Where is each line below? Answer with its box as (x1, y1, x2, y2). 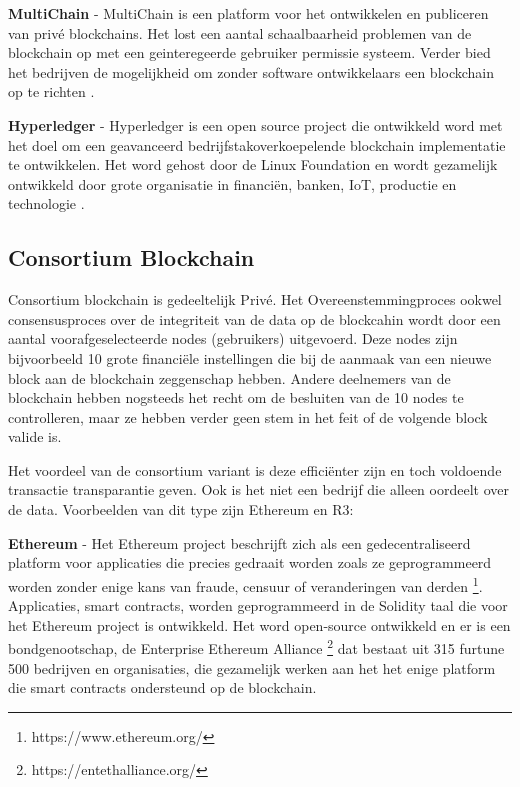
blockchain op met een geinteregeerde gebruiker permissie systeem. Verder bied (8, 42, 491, 63)
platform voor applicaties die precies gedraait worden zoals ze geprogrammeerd (8, 552, 492, 573)
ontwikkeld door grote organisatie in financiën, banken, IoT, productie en (8, 173, 457, 194)
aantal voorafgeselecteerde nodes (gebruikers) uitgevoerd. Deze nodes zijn (8, 328, 458, 349)
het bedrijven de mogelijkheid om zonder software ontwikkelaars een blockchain (8, 61, 495, 82)
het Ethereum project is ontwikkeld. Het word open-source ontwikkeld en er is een (8, 614, 511, 635)
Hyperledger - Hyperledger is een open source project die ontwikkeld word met (8, 114, 503, 135)
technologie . (8, 193, 85, 214)
